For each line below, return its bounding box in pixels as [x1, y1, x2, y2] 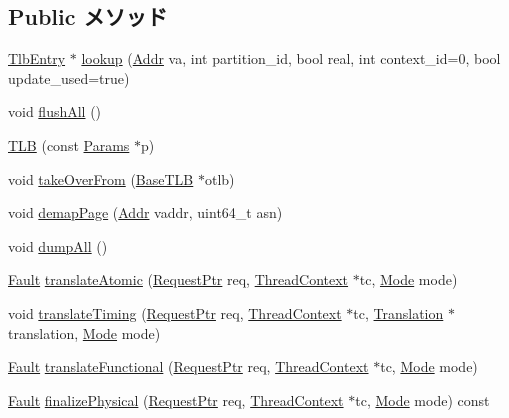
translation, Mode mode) [8, 322, 161, 343]
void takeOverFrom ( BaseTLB [8, 168, 194, 189]
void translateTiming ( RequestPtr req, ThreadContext [8, 302, 342, 323]
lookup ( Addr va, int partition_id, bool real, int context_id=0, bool [81, 48, 501, 69]
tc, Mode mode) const [355, 389, 490, 410]
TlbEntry [8, 48, 66, 69]
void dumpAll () [8, 235, 108, 256]
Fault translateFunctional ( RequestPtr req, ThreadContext [8, 356, 369, 377]
